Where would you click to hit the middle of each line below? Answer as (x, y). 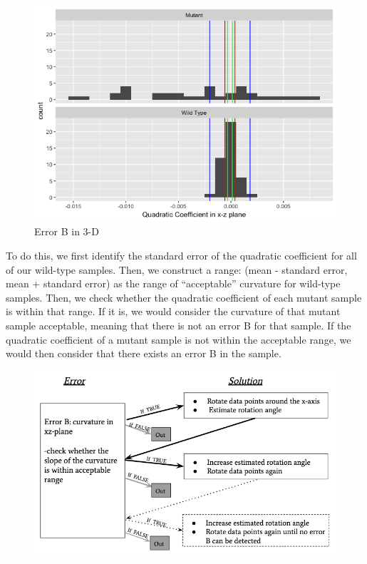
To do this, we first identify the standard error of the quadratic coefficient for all (181, 256)
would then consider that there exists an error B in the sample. (144, 353)
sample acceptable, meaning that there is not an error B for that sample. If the (179, 325)
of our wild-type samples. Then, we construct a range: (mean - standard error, (177, 269)
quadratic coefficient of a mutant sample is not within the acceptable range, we (179, 339)
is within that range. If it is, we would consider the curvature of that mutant (173, 311)
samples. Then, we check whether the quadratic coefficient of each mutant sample (184, 297)
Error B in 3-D (67, 231)
